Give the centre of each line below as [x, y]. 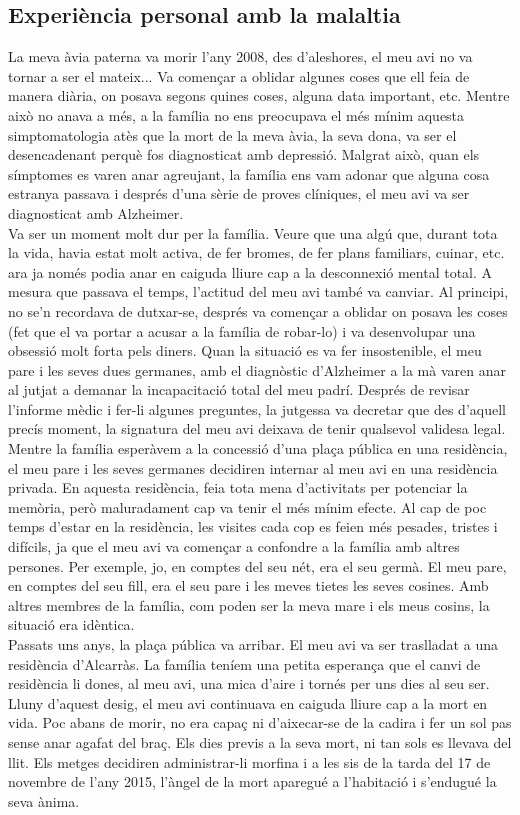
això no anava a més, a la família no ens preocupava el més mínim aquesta [236, 114]
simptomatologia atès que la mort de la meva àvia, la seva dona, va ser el [232, 134]
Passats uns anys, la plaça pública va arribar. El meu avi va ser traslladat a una [253, 644]
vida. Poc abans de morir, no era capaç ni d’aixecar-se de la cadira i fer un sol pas [260, 722]
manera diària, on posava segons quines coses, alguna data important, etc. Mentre [259, 95]
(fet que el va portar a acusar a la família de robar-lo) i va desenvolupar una [242, 330]
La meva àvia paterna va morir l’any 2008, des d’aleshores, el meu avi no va [240, 56]
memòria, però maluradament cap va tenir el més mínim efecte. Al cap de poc [247, 506]
